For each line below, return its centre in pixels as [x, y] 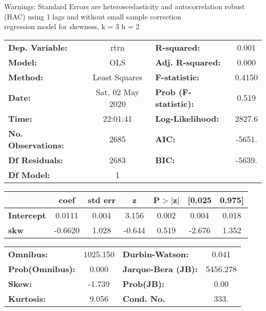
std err [102, 199]
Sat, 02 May [118, 92]
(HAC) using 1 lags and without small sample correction [93, 16]
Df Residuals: [36, 160]
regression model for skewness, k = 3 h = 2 [72, 26]
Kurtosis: [27, 298]
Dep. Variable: [38, 47]
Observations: [36, 145]
